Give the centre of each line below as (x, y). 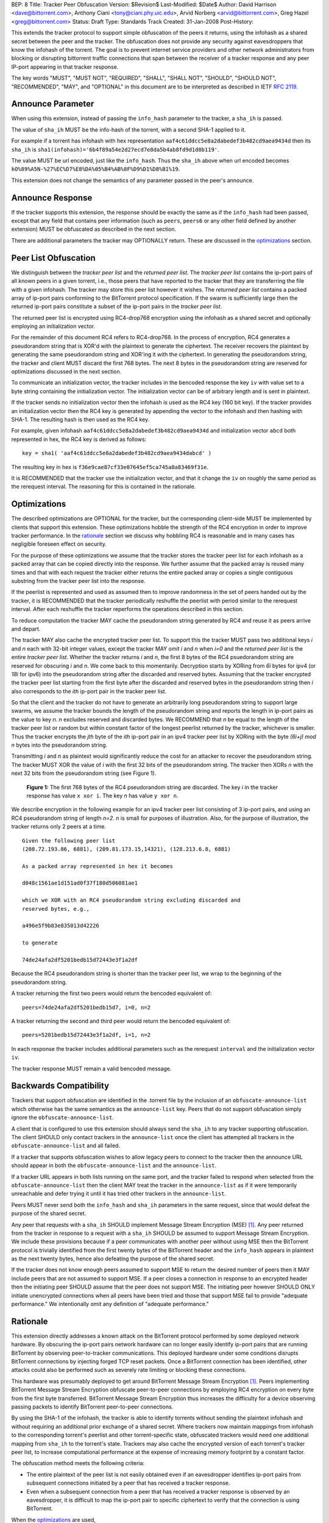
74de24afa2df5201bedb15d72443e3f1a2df (80, 960)
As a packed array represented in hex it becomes (98, 866)
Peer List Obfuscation (53, 258)
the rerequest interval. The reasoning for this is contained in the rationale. (104, 487)
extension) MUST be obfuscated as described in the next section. (94, 229)
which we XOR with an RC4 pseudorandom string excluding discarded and (131, 900)
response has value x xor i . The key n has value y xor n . (102, 796)
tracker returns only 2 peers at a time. (59, 827)
